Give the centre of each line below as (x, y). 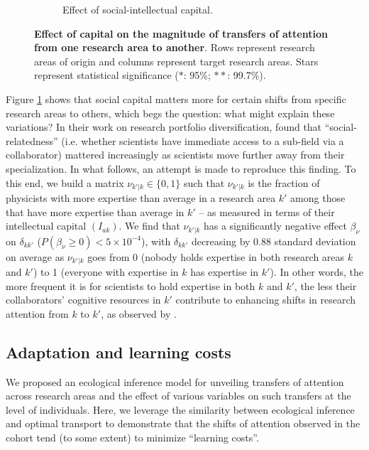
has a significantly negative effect (275, 226)
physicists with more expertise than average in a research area (141, 197)
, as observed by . (139, 313)
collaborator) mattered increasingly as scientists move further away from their (175, 155)
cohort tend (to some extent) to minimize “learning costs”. (132, 438)
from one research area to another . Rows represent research (175, 47)
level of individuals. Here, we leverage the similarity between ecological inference (180, 409)
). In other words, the (316, 272)
